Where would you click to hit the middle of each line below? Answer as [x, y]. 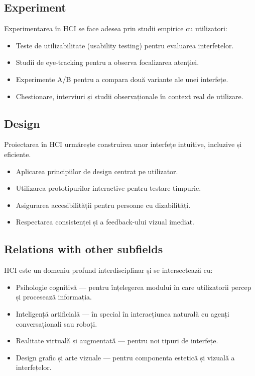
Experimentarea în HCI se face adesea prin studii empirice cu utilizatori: [116, 28]
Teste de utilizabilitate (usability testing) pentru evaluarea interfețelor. [125, 45]
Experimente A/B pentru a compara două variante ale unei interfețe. [122, 79]
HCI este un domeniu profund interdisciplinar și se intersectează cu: [108, 270]
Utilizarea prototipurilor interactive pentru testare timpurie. [108, 188]
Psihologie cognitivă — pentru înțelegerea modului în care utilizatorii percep [134, 287]
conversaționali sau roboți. [56, 323]
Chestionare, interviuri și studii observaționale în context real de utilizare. [130, 96]
